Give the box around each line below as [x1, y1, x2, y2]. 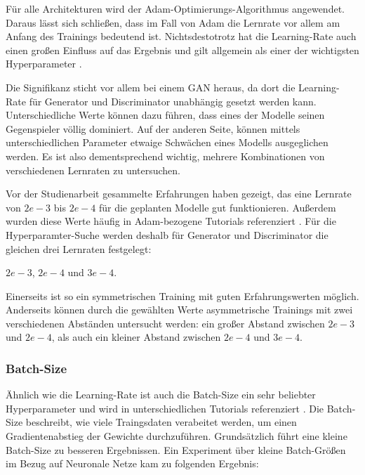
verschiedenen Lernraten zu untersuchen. [6, 162, 181, 177]
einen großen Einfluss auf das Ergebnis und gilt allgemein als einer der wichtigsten [6, 42, 359, 57]
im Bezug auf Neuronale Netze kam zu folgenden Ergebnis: [6, 456, 259, 471]
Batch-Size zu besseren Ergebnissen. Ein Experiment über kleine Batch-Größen [6, 442, 346, 457]
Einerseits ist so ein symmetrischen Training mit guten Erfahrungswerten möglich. [6, 288, 359, 303]
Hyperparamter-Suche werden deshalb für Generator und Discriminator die [6, 227, 328, 242]
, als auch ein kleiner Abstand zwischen [51, 330, 221, 344]
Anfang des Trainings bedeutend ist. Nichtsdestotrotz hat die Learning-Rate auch [6, 29, 357, 44]
